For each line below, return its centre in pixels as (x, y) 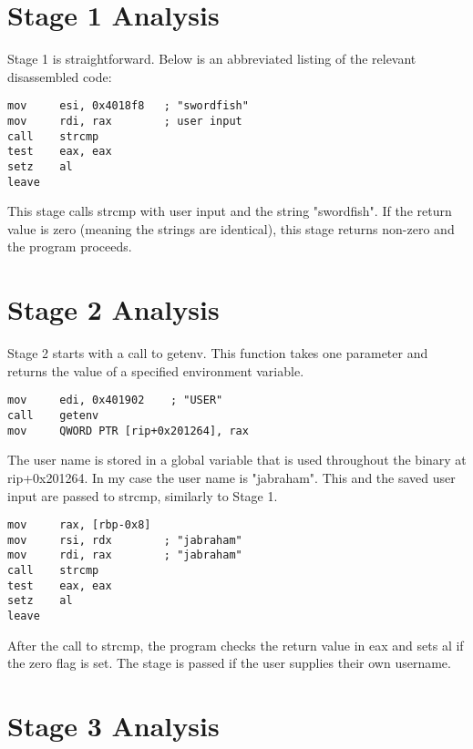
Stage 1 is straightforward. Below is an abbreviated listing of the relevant (212, 59)
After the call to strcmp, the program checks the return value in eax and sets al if (236, 645)
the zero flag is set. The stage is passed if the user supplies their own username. (229, 663)
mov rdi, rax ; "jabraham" (125, 555)
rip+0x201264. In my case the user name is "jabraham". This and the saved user (231, 477)
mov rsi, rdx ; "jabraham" (125, 540)
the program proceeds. (70, 246)
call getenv (53, 416)
